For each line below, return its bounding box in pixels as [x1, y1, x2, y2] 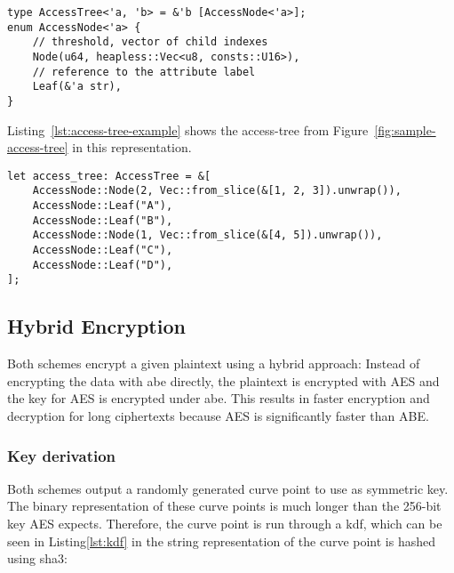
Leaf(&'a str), [32, 80, 122, 93]
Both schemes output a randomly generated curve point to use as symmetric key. [7, 479, 449, 497]
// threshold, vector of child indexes [32, 36, 268, 49]
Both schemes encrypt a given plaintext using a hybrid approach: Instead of [7, 354, 420, 373]
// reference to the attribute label [32, 65, 256, 78]
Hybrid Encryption [7, 312, 186, 340]
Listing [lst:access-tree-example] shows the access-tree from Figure [7, 120, 369, 139]
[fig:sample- [374, 120, 436, 139]
